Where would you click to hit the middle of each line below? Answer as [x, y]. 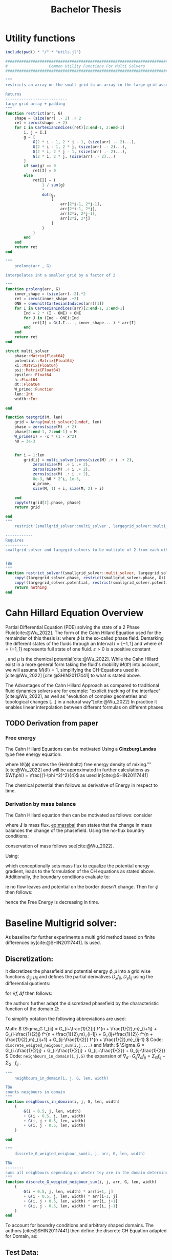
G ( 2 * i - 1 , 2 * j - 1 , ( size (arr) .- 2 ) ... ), [84, 142]
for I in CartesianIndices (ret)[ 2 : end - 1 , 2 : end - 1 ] [70, 128]
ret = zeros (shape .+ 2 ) [41, 123]
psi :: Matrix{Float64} [37, 370]
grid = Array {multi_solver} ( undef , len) [58, 422]
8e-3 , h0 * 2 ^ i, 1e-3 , [57, 479]
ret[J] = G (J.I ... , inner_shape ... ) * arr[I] [84, 323]
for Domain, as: [21, 1236]
